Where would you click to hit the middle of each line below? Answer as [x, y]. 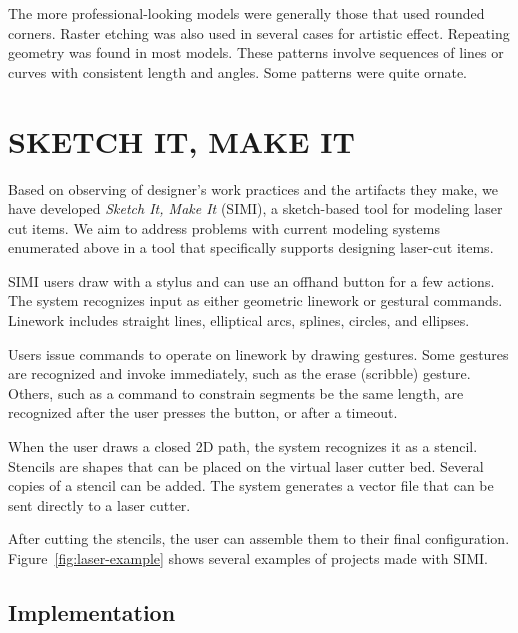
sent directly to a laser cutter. [99, 504]
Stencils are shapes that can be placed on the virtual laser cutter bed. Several [246, 465]
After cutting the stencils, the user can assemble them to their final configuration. [259, 538]
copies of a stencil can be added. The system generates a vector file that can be [251, 485]
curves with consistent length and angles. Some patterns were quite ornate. [238, 71]
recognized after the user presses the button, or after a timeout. [203, 412]
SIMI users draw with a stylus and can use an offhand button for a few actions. [251, 280]
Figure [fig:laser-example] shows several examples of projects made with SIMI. [248, 558]
